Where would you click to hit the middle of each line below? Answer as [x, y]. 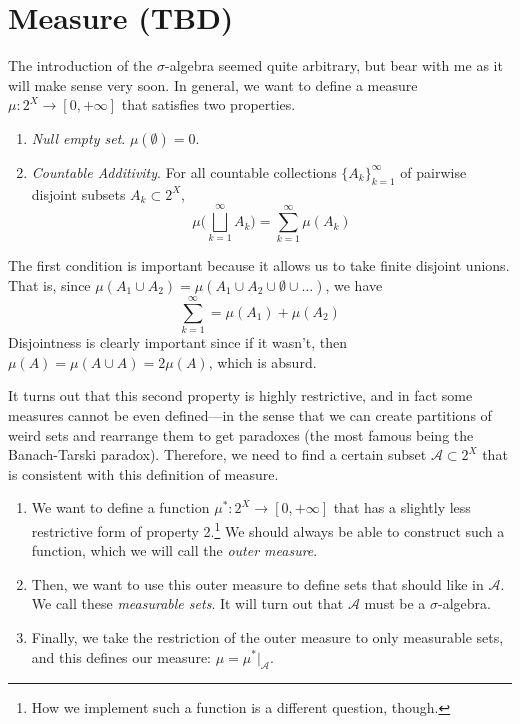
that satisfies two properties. [208, 104]
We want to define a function [120, 507]
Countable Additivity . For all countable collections [184, 171]
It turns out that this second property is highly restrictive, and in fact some [240, 395]
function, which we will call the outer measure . [174, 550]
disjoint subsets [78, 193]
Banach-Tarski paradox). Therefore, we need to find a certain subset [217, 454]
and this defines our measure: [121, 656]
